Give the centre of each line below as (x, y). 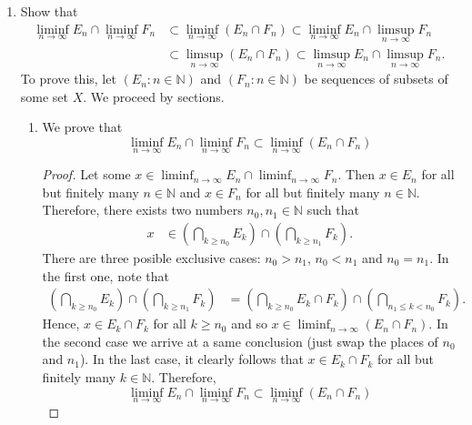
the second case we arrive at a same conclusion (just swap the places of (240, 341)
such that (333, 210)
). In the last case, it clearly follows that (191, 359)
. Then (356, 174)
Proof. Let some (86, 174)
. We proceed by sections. (154, 96)
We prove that (82, 127)
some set (45, 96)
